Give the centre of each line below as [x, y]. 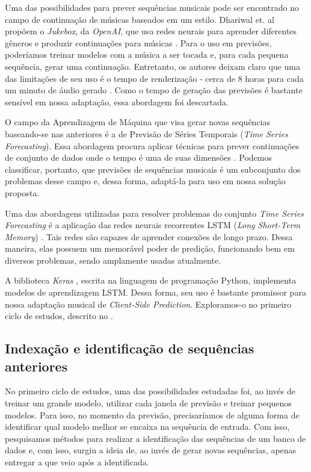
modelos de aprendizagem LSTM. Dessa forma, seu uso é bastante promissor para [155, 292]
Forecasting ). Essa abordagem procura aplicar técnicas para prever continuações [152, 145]
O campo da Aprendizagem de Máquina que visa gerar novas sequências [138, 122]
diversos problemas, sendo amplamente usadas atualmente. [113, 260]
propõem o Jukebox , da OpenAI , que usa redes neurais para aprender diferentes [151, 31]
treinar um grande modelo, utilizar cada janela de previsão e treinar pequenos [148, 403]
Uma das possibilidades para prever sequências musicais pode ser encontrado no [152, 7]
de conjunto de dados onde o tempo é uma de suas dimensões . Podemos [138, 157]
